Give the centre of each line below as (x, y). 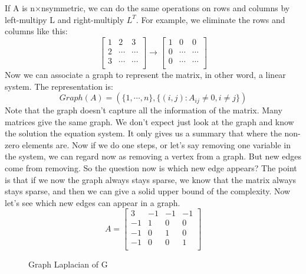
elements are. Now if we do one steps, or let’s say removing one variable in (157, 144)
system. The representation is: (59, 86)
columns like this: (36, 31)
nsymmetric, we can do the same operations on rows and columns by (165, 8)
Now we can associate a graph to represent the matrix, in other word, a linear (145, 74)
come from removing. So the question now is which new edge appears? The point (151, 168)
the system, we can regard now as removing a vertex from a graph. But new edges (153, 156)
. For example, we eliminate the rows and (210, 19)
